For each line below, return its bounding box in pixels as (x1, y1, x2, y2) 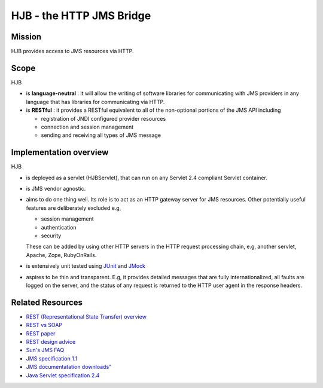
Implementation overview (11, 147, 109, 158)
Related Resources (11, 297, 83, 307)
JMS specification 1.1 (26, 355, 78, 362)
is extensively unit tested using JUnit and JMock (26, 262, 146, 270)
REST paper (26, 329, 56, 337)
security (41, 232, 62, 239)
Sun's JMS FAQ (26, 347, 65, 354)
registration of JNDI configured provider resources (41, 115, 166, 122)
